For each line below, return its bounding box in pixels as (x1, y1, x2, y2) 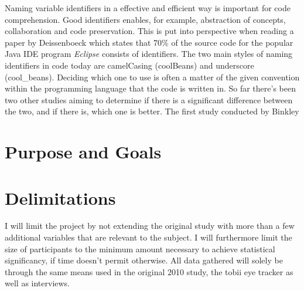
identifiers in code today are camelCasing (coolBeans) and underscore (5, 59, 254, 71)
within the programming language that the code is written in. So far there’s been (5, 82, 296, 94)
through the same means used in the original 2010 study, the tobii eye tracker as (5, 265, 293, 278)
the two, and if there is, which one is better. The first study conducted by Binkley (5, 105, 299, 117)
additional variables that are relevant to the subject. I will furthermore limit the (5, 231, 292, 243)
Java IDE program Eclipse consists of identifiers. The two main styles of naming (5, 48, 293, 60)
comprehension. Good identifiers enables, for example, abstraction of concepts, (5, 13, 286, 25)
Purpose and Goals (5, 140, 162, 164)
